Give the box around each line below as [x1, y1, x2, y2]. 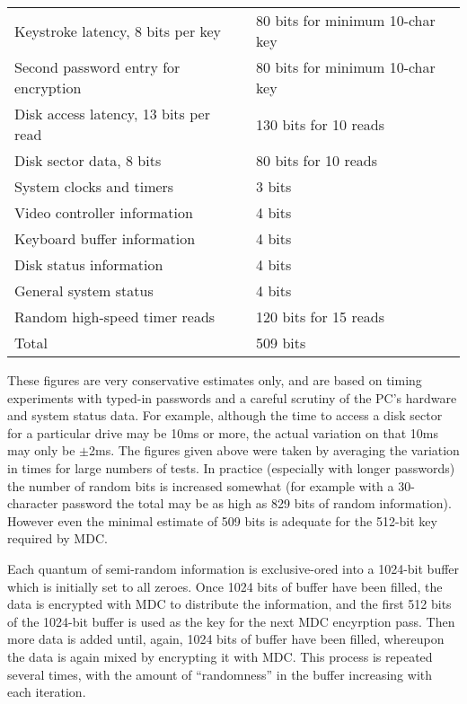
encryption [14, 77, 82, 98]
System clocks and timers [14, 176, 174, 197]
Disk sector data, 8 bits [14, 150, 162, 171]
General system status [14, 280, 154, 301]
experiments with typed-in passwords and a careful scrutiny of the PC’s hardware [7, 388, 457, 407]
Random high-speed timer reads [14, 306, 216, 327]
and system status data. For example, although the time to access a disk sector [7, 406, 443, 425]
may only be [7, 441, 75, 460]
